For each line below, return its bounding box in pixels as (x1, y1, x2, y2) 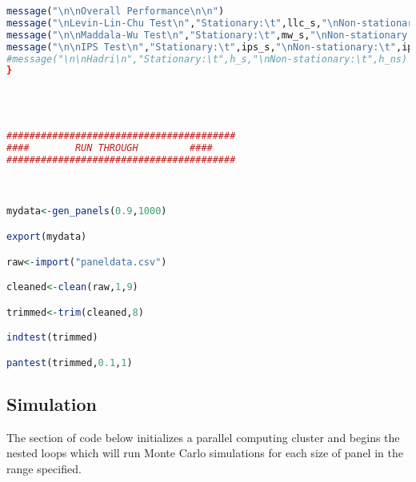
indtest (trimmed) (6, 332, 98, 344)
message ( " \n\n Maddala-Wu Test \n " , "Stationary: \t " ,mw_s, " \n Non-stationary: (6, 29, 414, 41)
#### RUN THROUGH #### (6, 141, 213, 153)
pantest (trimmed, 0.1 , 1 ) (6, 357, 133, 368)
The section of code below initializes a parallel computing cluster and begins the (6, 428, 400, 445)
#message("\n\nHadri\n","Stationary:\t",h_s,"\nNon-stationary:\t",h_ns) (6, 53, 408, 65)
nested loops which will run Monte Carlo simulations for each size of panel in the (6, 444, 403, 461)
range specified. (6, 460, 82, 476)
